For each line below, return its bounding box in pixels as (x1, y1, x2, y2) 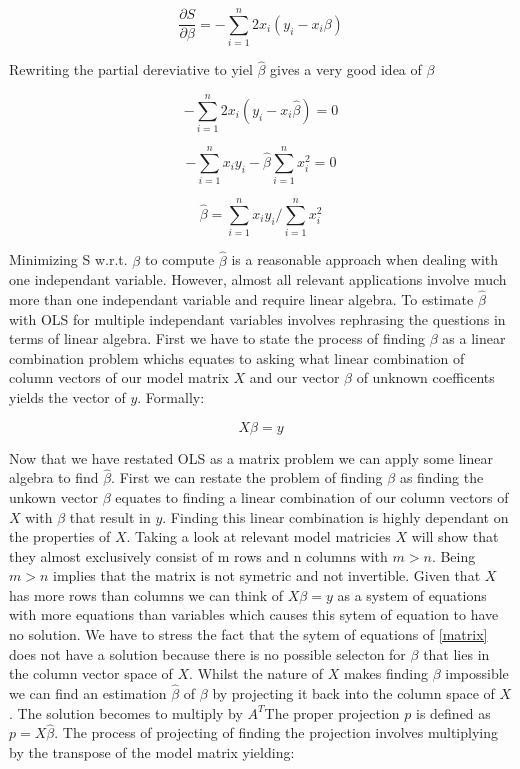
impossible (445, 663, 509, 684)
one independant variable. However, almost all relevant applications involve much (9, 269, 507, 290)
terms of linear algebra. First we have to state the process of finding (9, 328, 426, 349)
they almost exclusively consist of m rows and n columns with (9, 545, 388, 566)
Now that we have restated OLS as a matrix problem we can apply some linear (9, 447, 493, 468)
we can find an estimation (9, 683, 167, 704)
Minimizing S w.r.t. (9, 249, 128, 270)
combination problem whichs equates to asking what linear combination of (9, 347, 465, 368)
